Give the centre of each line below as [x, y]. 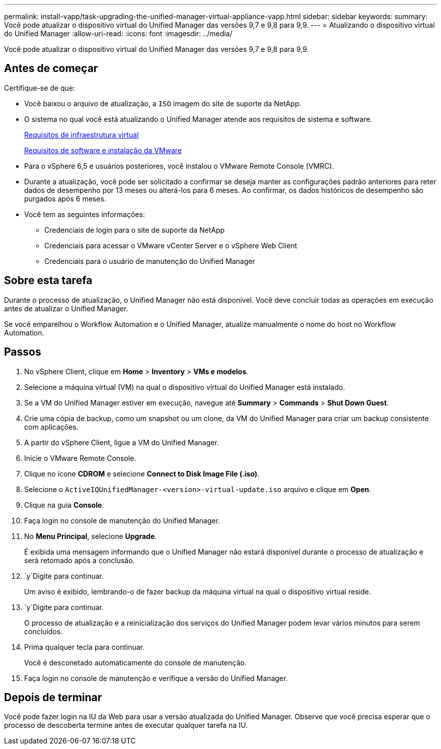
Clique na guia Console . [64, 505]
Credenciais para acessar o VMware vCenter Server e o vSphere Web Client [171, 245]
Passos [23, 352]
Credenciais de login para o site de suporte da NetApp [135, 230]
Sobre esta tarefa [48, 281]
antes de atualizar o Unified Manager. [66, 308]
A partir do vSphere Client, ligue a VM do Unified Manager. [122, 442]
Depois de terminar [53, 697]
